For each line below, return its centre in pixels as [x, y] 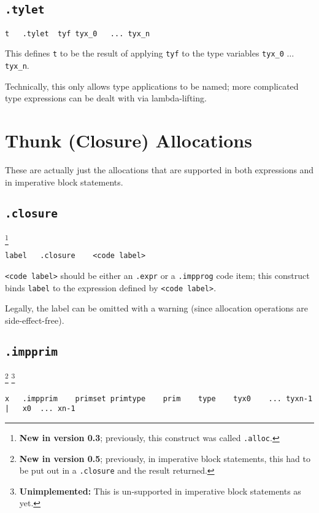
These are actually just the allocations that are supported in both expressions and [159, 170]
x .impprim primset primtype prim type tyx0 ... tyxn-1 [159, 398]
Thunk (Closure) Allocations [129, 140]
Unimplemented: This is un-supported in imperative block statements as [160, 491]
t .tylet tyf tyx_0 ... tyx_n [78, 33]
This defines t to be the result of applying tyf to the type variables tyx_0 [144, 53]
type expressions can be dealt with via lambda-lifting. [106, 98]
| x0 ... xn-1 [40, 409]
